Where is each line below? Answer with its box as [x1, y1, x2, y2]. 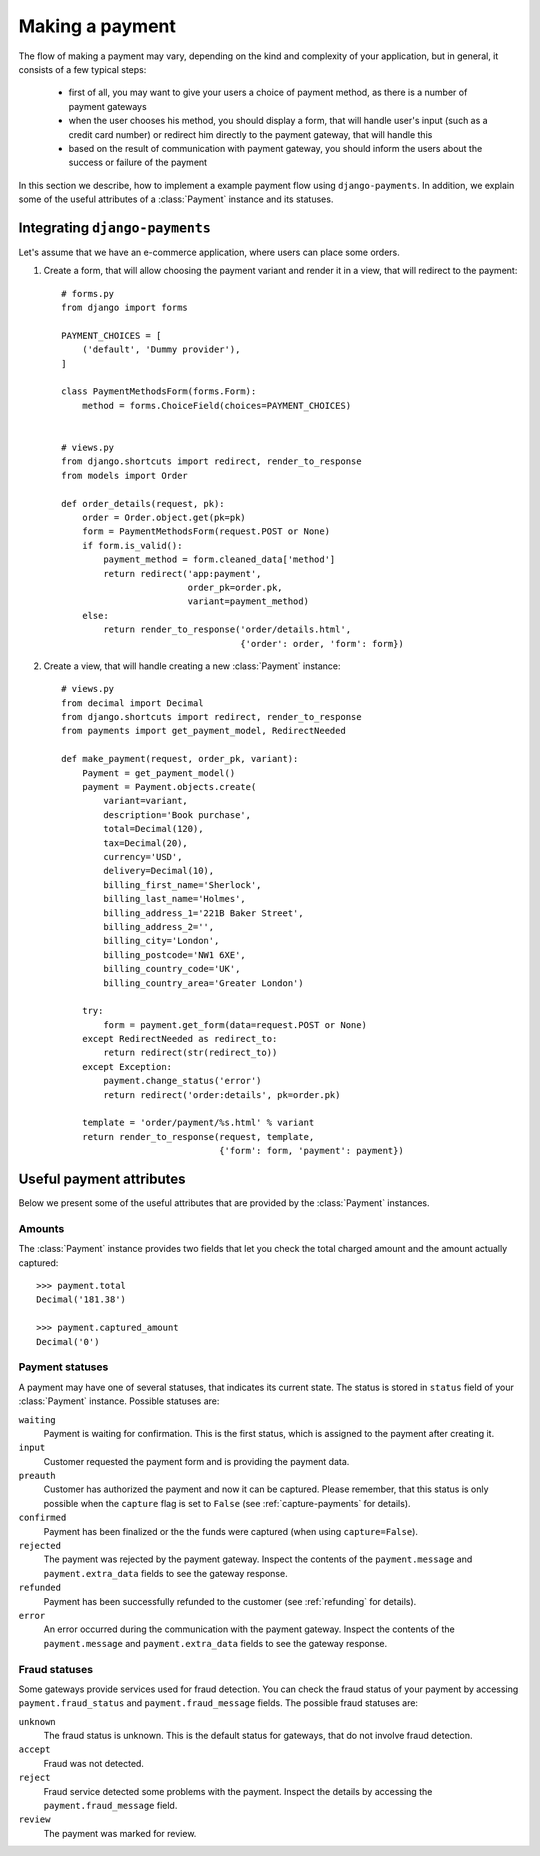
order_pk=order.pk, [187, 581, 284, 593]
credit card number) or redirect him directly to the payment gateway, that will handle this [68, 128, 433, 140]
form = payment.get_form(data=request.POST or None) [103, 1019, 367, 1030]
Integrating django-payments [18, 219, 212, 236]
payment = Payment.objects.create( [81, 781, 257, 793]
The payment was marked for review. [43, 1827, 197, 1839]
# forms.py [61, 288, 115, 299]
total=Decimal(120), [103, 823, 204, 835]
